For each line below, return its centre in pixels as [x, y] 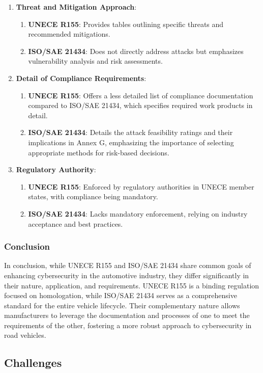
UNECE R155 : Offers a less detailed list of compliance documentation [141, 95]
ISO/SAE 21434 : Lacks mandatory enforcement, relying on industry [138, 213]
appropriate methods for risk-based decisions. [99, 152]
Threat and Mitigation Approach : [76, 7]
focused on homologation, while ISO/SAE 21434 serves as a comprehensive [121, 295]
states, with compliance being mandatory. [93, 196]
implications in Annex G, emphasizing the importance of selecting [131, 142]
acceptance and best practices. [76, 223]
